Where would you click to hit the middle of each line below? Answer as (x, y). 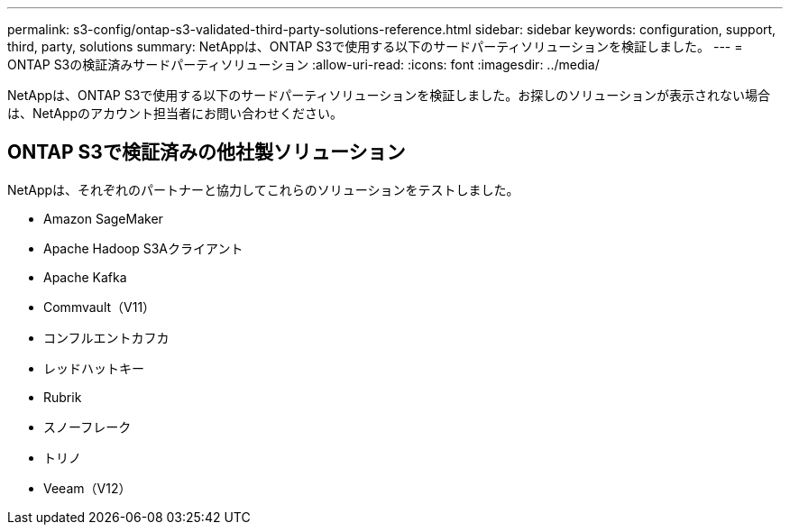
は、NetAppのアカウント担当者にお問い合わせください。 (175, 113)
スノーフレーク (87, 427)
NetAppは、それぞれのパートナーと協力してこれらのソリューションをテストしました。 (263, 189)
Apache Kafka (85, 277)
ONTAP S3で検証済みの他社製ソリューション (207, 152)
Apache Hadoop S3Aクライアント (143, 248)
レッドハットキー (94, 368)
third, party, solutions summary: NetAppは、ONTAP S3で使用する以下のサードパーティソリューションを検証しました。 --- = (375, 46)
